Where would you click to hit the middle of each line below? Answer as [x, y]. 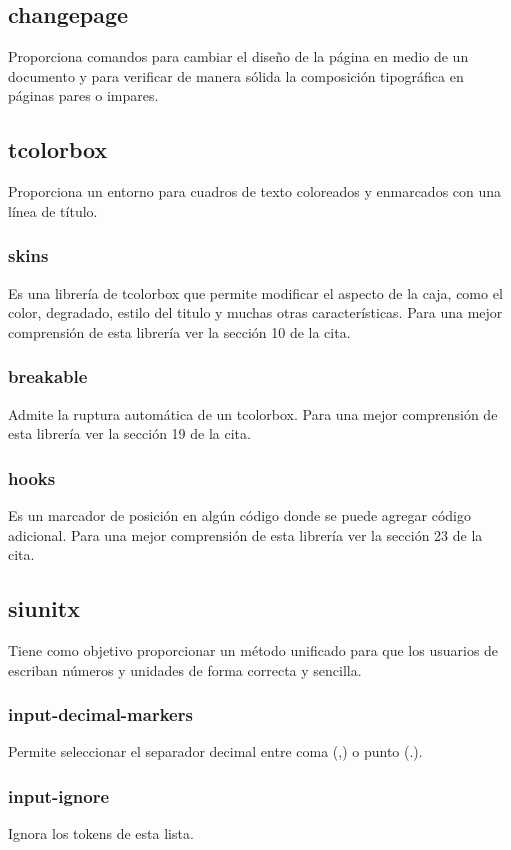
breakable [48, 376]
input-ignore [59, 795]
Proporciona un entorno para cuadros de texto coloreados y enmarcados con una [255, 191]
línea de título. [53, 210]
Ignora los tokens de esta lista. [101, 833]
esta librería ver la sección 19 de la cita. [129, 433]
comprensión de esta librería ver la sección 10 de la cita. [179, 331]
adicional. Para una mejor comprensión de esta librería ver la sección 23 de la [245, 534]
